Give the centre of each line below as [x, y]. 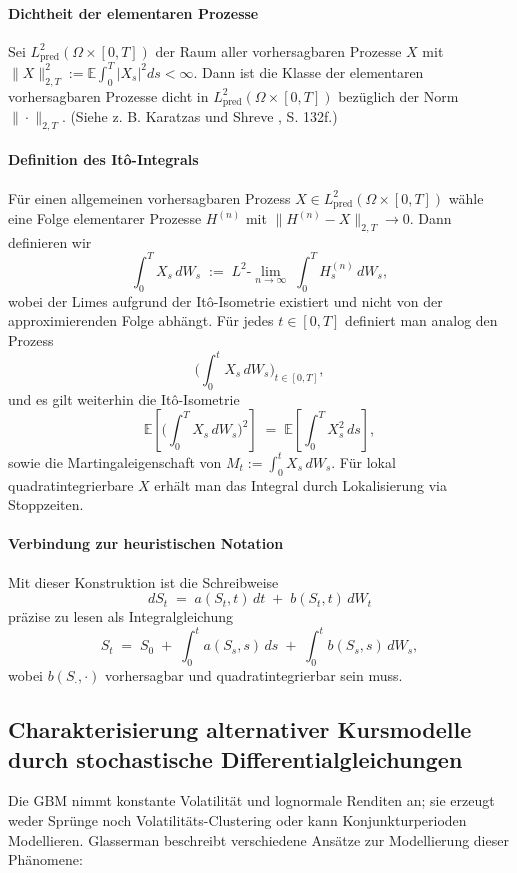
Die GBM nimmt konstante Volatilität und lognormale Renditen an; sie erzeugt [251, 800]
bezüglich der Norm [398, 95]
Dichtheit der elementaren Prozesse [133, 12]
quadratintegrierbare [71, 484]
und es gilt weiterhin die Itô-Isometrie [124, 398]
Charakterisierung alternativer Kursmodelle [240, 729]
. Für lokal [363, 461]
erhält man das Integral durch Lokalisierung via [300, 484]
